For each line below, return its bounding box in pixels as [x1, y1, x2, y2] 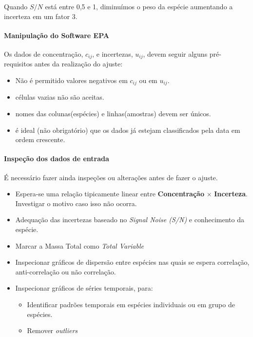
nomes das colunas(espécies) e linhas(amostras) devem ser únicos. [15, 108, 211, 119]
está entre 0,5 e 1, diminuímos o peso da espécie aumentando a [45, 1, 233, 11]
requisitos [4, 59, 33, 69]
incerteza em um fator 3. [4, 11, 78, 21]
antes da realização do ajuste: [34, 59, 123, 69]
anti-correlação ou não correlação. [15, 266, 116, 276]
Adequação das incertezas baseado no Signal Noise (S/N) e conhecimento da [15, 214, 244, 225]
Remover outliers [27, 325, 78, 336]
